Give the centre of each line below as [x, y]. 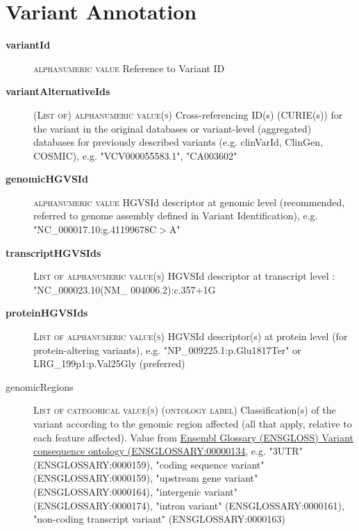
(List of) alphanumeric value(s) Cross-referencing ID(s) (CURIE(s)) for [188, 114]
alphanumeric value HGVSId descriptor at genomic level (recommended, [189, 202]
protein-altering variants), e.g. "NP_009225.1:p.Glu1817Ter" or [167, 349]
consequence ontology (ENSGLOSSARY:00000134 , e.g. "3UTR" [168, 451]
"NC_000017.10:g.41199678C [95, 229]
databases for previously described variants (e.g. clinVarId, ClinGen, [178, 142]
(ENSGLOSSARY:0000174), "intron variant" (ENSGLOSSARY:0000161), [189, 505]
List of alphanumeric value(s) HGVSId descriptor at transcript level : [184, 276]
